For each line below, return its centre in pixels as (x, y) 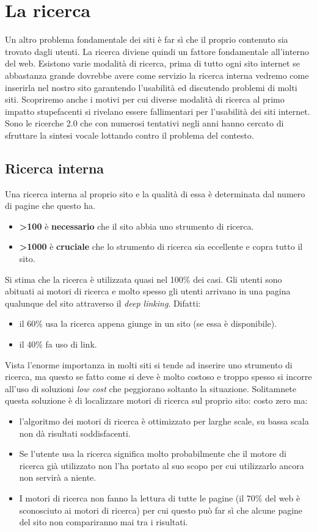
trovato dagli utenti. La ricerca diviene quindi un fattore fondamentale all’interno (157, 51)
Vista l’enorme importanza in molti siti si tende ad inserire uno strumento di (149, 364)
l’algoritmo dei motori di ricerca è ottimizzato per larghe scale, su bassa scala (164, 421)
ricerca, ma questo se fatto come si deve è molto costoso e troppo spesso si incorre (158, 377)
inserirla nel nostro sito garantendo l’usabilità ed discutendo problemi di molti (151, 87)
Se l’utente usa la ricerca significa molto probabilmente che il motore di (153, 454)
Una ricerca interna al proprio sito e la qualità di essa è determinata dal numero (155, 193)
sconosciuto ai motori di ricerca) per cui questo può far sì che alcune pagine (161, 510)
